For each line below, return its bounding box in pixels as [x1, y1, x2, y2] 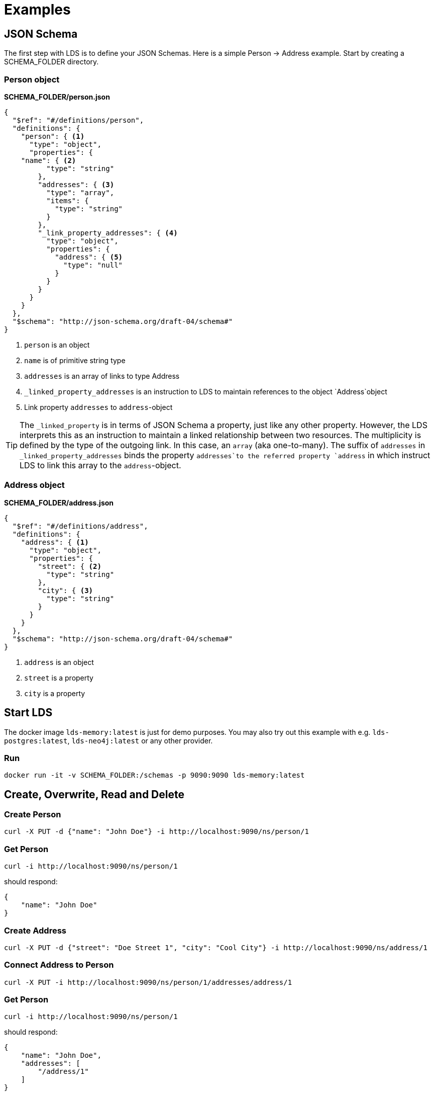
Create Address [4, 925, 67, 936]
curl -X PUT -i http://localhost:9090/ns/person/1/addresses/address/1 [4, 978, 292, 986]
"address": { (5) [55, 252, 123, 261]
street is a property [24, 673, 93, 682]
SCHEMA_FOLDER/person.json [4, 92, 110, 101]
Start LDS [4, 706, 53, 719]
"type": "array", [46, 188, 115, 197]
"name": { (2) [21, 156, 76, 164]
